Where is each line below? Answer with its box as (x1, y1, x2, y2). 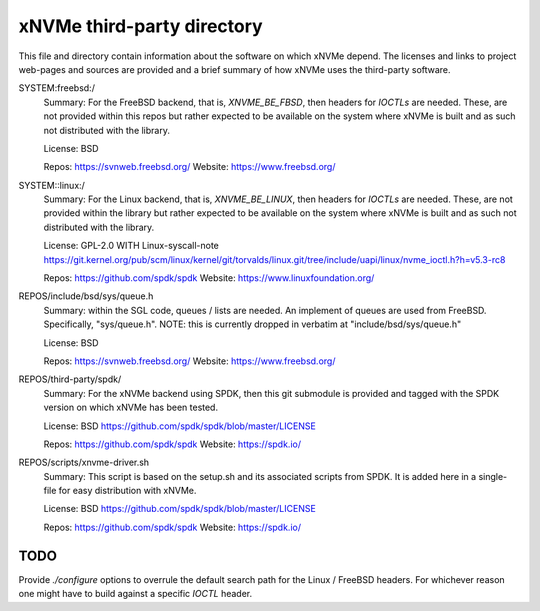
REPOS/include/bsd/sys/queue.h (18, 290, 154, 302)
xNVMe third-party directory (18, 15, 264, 37)
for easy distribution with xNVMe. (58, 485, 197, 497)
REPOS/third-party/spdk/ (18, 373, 122, 385)
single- (478, 470, 508, 482)
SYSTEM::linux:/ (18, 179, 85, 191)
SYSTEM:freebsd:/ (18, 82, 95, 94)
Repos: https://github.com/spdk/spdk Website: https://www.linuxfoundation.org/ (43, 272, 375, 284)
